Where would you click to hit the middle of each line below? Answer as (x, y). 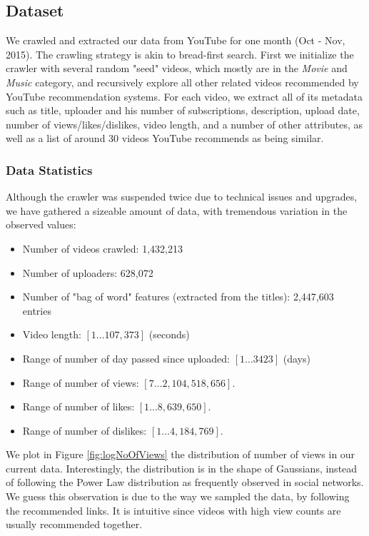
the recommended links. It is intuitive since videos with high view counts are (173, 510)
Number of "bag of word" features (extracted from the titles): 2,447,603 (178, 297)
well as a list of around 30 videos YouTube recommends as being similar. (165, 138)
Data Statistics (49, 170)
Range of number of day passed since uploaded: (126, 358)
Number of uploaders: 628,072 (88, 272)
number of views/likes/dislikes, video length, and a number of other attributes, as (184, 124)
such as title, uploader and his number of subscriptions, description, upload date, (183, 110)
